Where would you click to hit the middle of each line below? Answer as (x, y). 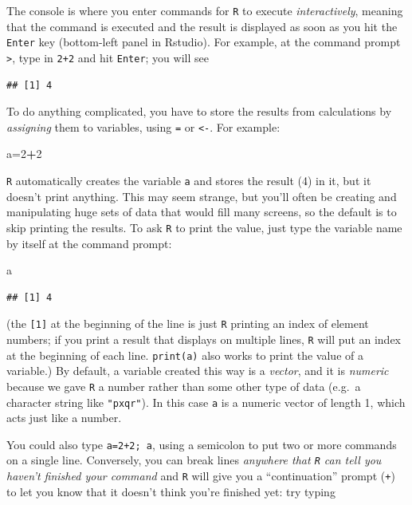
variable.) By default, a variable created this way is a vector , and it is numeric (198, 371)
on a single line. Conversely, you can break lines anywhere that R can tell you (194, 460)
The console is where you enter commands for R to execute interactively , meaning (205, 10)
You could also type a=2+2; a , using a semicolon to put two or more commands (202, 444)
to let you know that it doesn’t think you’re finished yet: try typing (171, 491)
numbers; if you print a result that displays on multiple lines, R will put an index (204, 339)
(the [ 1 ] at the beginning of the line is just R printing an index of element (188, 324)
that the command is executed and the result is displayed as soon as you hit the (202, 26)
